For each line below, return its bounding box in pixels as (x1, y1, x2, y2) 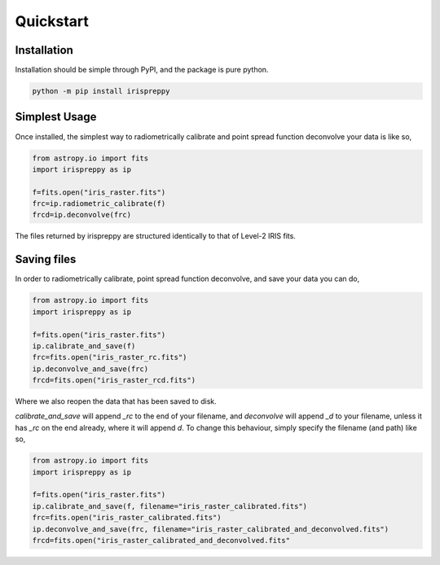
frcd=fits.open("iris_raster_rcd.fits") (32, 375, 196, 385)
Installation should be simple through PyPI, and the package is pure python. (15, 65, 269, 75)
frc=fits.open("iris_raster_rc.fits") (32, 353, 187, 362)
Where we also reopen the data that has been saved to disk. (15, 396, 217, 406)
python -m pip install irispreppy (32, 86, 170, 96)
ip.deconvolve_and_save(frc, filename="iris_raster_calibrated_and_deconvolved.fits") (32, 524, 389, 533)
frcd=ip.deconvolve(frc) (32, 210, 132, 220)
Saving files (15, 252, 77, 266)
